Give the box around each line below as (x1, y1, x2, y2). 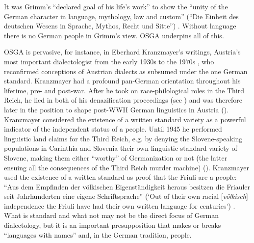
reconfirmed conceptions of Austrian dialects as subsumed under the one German (4, 66, 248, 76)
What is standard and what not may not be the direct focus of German (4, 210, 219, 220)
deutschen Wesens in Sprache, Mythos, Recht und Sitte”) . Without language (4, 21, 236, 31)
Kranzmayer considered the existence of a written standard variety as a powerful (4, 114, 246, 124)
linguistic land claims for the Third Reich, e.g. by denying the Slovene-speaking (4, 133, 243, 143)
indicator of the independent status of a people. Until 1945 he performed (4, 124, 222, 134)
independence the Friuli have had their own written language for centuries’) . (4, 200, 235, 211)
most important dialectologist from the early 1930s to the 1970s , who (4, 56, 214, 66)
